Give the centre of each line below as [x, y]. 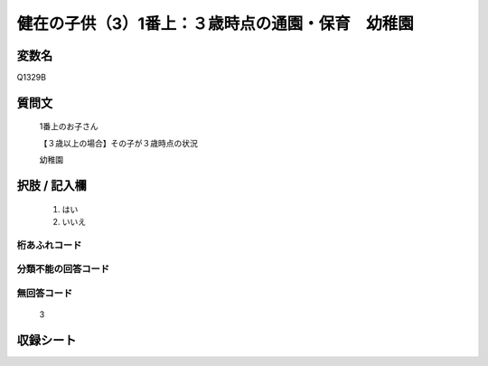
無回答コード [45, 293]
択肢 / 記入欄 [52, 186]
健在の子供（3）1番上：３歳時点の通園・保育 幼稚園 [216, 23]
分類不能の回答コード [63, 269]
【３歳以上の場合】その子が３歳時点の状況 [118, 143]
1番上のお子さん [69, 127]
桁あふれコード [49, 245]
